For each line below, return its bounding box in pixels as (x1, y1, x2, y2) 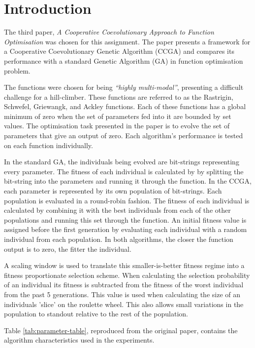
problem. (4, 65, 31, 76)
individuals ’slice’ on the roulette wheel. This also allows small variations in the (4, 299, 244, 309)
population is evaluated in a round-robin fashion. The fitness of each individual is (4, 195, 250, 205)
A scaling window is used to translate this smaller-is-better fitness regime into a (4, 260, 245, 271)
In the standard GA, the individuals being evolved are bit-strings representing (4, 156, 239, 167)
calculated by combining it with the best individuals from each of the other (4, 205, 231, 215)
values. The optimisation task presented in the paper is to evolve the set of (4, 120, 230, 131)
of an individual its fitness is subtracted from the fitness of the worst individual (4, 279, 244, 290)
